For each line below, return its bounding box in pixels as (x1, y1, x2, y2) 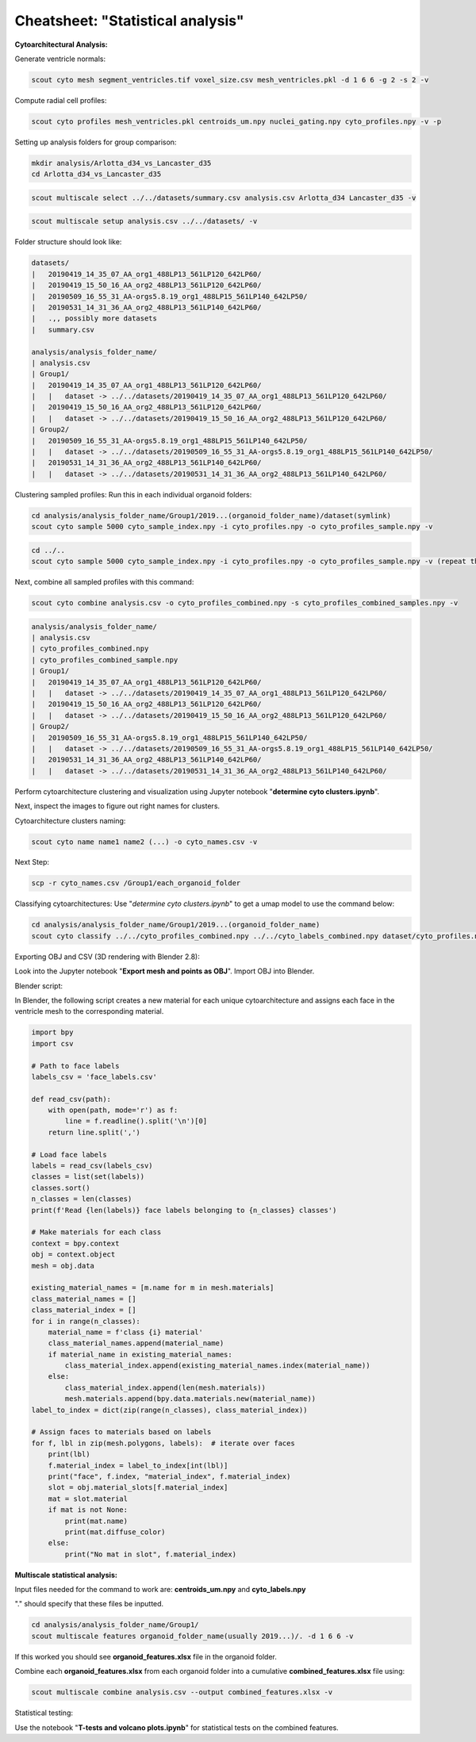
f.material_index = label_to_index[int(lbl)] (48, 1460, 228, 1470)
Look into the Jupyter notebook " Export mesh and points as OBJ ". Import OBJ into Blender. (14, 966, 315, 976)
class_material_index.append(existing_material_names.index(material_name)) (64, 1361, 370, 1370)
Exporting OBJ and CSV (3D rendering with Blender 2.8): (14, 952, 200, 961)
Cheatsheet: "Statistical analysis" (14, 12, 244, 29)
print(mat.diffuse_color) (64, 1527, 166, 1537)
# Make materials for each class (31, 1228, 162, 1237)
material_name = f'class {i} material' (48, 1327, 204, 1337)
